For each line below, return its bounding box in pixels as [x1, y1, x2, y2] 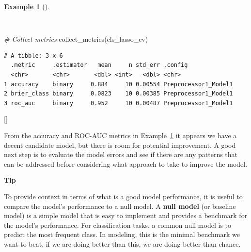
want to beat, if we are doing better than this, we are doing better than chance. [4, 238, 241, 249]
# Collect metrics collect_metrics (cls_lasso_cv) [4, 34, 148, 44]
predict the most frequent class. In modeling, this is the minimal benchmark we [4, 229, 240, 239]
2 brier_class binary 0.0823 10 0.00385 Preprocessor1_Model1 [4, 90, 233, 97]
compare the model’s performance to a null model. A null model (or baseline [4, 201, 236, 211]
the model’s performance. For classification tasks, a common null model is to [4, 220, 231, 230]
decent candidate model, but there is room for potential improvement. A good [4, 140, 236, 150]
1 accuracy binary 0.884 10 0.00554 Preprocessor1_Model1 [4, 80, 233, 88]
